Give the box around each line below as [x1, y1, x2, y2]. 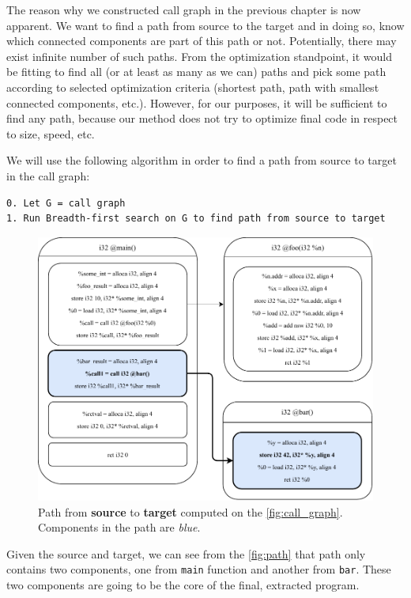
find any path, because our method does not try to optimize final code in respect [6, 110, 398, 127]
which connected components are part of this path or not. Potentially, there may [6, 32, 397, 49]
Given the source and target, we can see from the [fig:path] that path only [6, 545, 366, 562]
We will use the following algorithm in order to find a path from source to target [6, 152, 397, 168]
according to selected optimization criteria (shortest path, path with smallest [6, 78, 379, 95]
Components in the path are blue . [38, 519, 201, 536]
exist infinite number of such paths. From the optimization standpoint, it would [6, 47, 392, 64]
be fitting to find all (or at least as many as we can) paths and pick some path [6, 63, 386, 80]
